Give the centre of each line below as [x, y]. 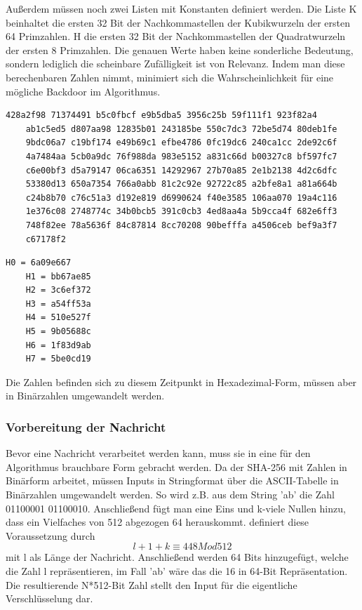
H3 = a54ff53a [58, 304]
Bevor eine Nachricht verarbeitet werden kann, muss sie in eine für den [158, 453]
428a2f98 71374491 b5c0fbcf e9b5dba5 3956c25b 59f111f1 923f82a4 [161, 115]
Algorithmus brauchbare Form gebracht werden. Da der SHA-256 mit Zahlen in [176, 466]
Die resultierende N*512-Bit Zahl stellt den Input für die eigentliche [152, 584]
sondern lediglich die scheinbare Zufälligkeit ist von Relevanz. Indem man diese [175, 64]
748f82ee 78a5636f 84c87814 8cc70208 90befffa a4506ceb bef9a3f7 [181, 225]
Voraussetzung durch [51, 535]
